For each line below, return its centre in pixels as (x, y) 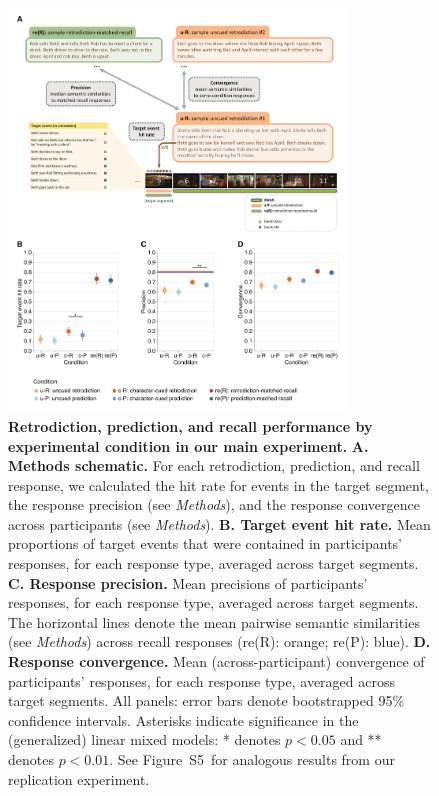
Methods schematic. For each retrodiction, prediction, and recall (214, 465)
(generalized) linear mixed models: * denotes (144, 739)
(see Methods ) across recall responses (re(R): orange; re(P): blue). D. (219, 641)
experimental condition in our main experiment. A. (188, 445)
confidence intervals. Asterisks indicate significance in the (183, 719)
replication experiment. (79, 778)
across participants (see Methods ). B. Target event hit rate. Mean (219, 523)
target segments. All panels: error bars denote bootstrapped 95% (206, 700)
